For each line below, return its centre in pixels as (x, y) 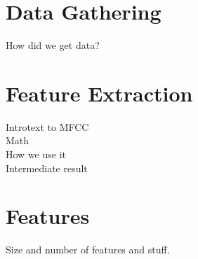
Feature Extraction (99, 93)
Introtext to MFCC (47, 126)
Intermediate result (47, 168)
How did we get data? (53, 45)
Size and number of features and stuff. (88, 250)
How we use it (36, 154)
